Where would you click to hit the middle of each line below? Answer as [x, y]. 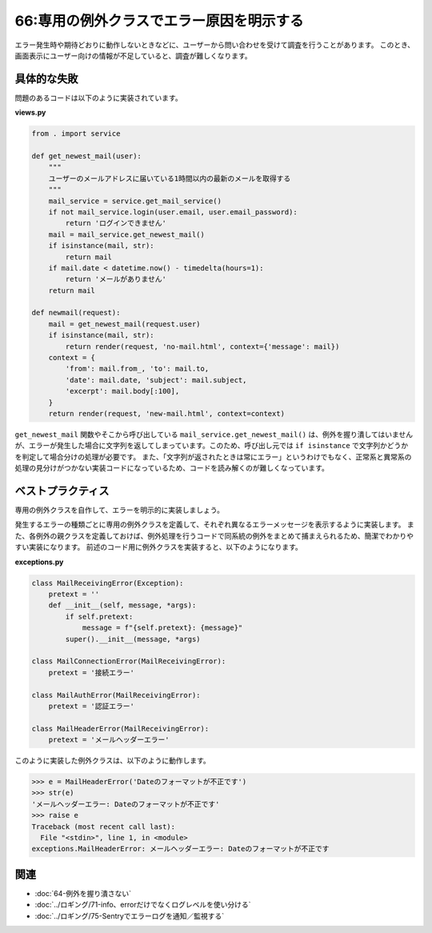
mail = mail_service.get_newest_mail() [127, 234]
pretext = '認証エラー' [92, 706]
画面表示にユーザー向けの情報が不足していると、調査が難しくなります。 [133, 55]
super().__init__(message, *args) [133, 639]
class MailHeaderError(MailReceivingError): [120, 729]
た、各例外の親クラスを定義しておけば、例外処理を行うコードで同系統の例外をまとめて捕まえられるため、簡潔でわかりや [214, 535]
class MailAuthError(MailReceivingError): [116, 695]
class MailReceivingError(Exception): [108, 583]
